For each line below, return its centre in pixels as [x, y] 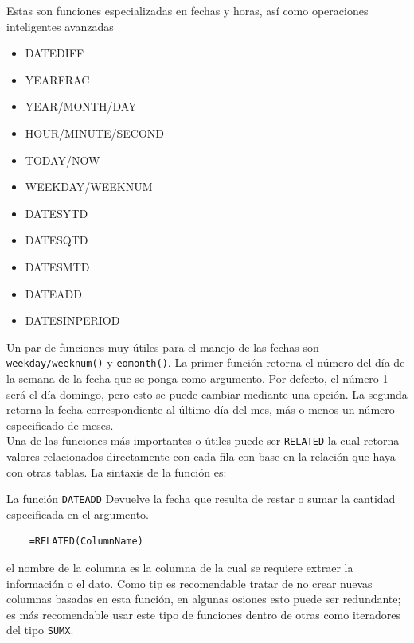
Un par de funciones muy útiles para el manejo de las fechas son [163, 347]
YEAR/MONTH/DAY [81, 106]
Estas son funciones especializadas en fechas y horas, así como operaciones [187, 10]
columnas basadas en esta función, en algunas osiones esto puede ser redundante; [204, 599]
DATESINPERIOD [72, 320]
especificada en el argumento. [78, 514]
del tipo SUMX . [40, 630]
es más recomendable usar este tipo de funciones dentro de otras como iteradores [203, 614]
